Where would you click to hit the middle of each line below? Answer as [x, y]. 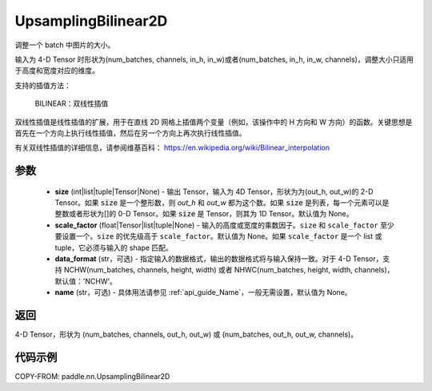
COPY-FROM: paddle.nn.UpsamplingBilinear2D [92, 377]
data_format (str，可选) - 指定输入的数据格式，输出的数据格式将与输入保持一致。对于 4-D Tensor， [219, 259]
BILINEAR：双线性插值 [72, 103]
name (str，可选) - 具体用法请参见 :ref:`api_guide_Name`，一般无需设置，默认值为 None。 [203, 292]
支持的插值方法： [43, 85]
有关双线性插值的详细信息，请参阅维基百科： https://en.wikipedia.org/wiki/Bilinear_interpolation [172, 147]
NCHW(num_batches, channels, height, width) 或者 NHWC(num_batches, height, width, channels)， [229, 270]
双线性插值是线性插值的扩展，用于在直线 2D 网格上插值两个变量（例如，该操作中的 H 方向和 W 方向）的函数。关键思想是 [214, 122]
